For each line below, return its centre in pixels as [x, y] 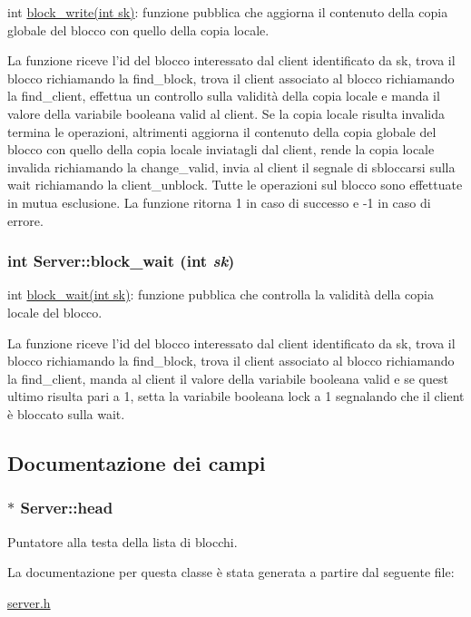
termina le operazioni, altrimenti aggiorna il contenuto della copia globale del [222, 131]
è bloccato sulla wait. [66, 413]
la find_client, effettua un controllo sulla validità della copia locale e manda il [224, 96]
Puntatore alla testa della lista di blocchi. [123, 541]
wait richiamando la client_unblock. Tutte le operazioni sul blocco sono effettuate [235, 185]
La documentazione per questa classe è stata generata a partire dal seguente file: [231, 572]
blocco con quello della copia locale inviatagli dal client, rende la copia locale [221, 149]
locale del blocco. [55, 312]
